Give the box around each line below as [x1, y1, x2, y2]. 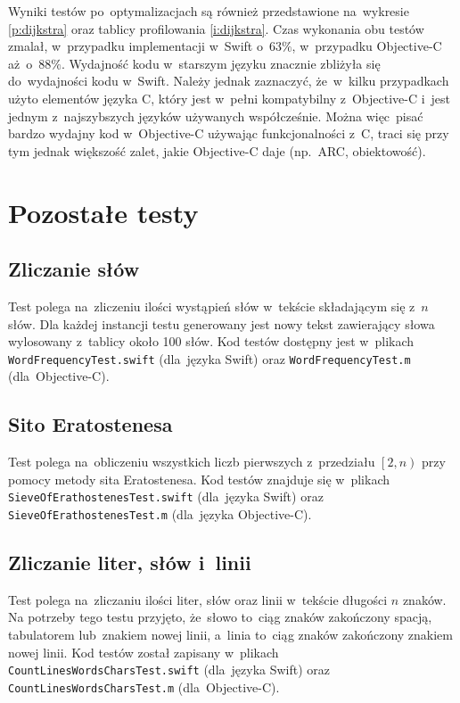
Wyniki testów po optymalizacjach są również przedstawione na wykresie [8, 2, 409, 20]
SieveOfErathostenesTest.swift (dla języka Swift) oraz [8, 487, 324, 506]
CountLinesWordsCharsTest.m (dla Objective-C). [8, 677, 280, 696]
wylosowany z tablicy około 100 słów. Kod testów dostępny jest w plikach [8, 332, 415, 351]
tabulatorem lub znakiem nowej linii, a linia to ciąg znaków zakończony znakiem [8, 625, 453, 644]
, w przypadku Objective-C [292, 37, 442, 55]
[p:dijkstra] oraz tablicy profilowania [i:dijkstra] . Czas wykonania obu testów [8, 19, 424, 37]
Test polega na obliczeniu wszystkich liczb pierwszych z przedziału [8, 452, 375, 471]
